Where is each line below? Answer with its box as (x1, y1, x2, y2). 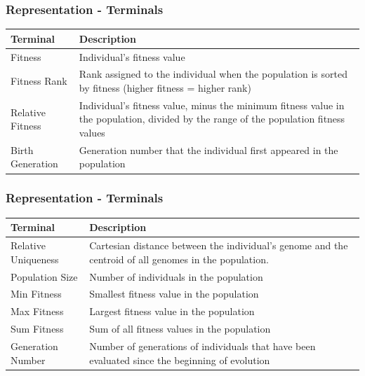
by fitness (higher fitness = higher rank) (79, 81, 251, 95)
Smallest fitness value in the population (89, 286, 259, 301)
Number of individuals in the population (89, 269, 263, 284)
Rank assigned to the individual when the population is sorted (79, 67, 347, 81)
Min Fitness (11, 286, 62, 301)
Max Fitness (11, 304, 64, 319)
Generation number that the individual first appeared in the (79, 142, 338, 157)
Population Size (11, 269, 78, 284)
